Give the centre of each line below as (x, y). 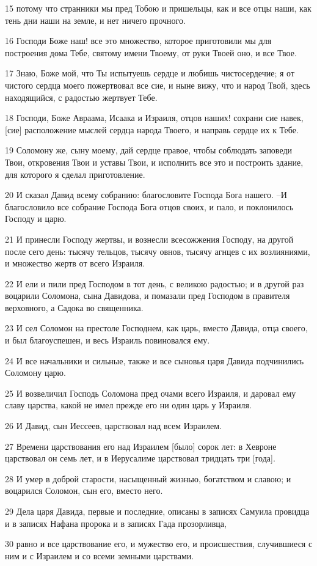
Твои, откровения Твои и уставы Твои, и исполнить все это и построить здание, (154, 162)
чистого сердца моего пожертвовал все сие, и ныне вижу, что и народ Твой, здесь (158, 85)
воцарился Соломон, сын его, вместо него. (84, 491)
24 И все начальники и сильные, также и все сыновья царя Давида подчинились (155, 360)
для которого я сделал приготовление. (75, 174)
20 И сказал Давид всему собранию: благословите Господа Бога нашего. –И (146, 195)
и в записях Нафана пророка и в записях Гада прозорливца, (116, 523)
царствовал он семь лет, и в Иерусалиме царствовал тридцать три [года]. (140, 458)
